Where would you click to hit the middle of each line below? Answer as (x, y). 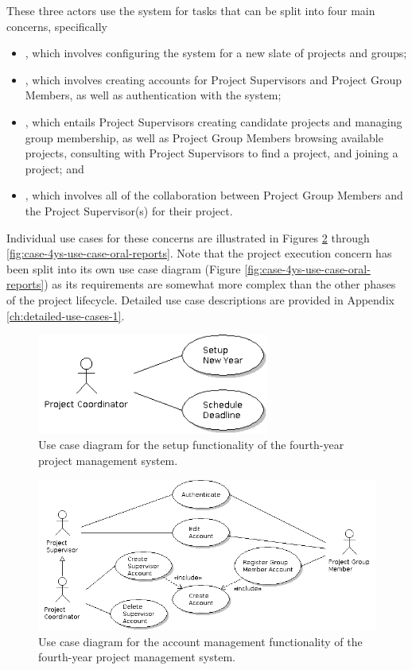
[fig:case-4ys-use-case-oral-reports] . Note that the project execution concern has (199, 253)
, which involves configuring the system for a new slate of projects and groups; (216, 53)
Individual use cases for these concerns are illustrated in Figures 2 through (188, 237)
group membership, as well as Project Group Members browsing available (204, 137)
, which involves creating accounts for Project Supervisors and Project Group (214, 79)
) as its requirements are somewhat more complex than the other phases (220, 284)
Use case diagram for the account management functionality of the (200, 641)
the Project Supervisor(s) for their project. (129, 210)
